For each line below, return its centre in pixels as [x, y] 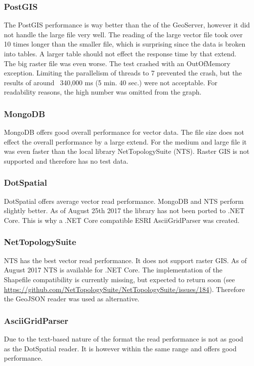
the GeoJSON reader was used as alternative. [72, 299]
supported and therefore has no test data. [66, 160]
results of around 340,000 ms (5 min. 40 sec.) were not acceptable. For [111, 82]
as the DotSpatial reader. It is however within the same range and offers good [120, 348]
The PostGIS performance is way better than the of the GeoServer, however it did [127, 25]
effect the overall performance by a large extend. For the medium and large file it [126, 141]
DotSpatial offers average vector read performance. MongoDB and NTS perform [124, 201]
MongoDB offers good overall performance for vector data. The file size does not [124, 132]
